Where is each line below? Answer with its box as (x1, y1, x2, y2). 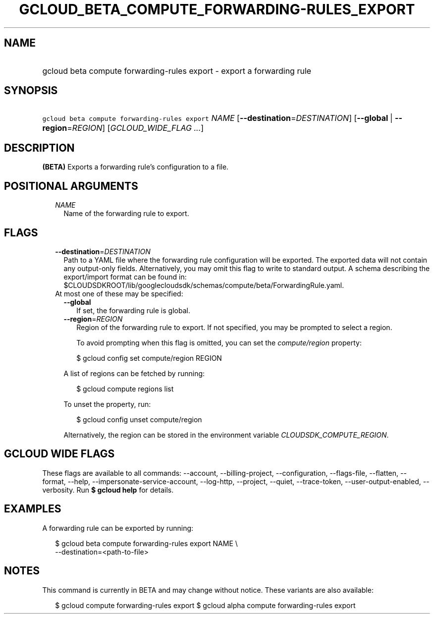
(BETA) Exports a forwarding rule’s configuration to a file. (42, 163, 229, 171)
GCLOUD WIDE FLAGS (4, 448, 115, 460)
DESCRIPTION (4, 141, 75, 154)
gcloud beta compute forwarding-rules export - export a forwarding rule (42, 65, 312, 76)
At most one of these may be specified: (55, 289, 183, 298)
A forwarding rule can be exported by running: (42, 523, 194, 532)
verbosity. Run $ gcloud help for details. (42, 485, 174, 494)
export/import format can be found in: (63, 272, 187, 281)
